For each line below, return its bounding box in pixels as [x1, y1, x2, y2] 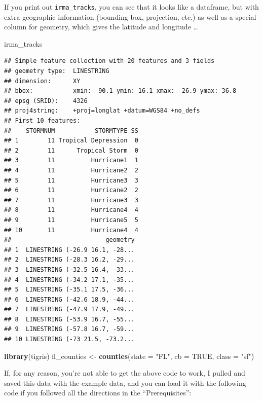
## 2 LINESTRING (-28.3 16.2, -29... [4, 256, 135, 264]
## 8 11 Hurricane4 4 [4, 206, 138, 214]
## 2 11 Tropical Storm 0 [4, 147, 138, 154]
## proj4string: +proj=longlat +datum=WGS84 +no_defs [4, 107, 200, 115]
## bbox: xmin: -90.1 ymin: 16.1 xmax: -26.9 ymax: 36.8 [4, 87, 237, 95]
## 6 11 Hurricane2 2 [4, 187, 138, 194]
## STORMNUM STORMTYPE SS [4, 127, 138, 134]
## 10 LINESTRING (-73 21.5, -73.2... [4, 336, 135, 343]
